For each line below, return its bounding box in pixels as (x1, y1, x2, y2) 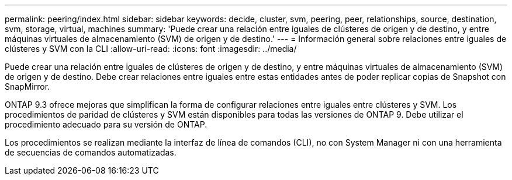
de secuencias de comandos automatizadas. (5, 147, 177, 157)
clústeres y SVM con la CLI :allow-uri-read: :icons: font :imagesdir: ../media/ (5, 44, 297, 54)
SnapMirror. (5, 82, 50, 91)
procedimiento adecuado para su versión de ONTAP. (5, 119, 207, 129)
